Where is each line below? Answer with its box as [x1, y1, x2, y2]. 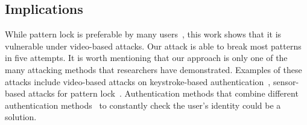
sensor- [273, 75, 299, 88]
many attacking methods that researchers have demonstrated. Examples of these [5, 63, 302, 75]
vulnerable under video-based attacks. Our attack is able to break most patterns [5, 39, 302, 52]
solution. [5, 111, 37, 123]
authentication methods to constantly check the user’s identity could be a [5, 98, 281, 111]
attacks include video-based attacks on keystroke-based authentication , [5, 75, 271, 88]
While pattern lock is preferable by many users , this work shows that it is [5, 28, 282, 40]
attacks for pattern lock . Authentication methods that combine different [28, 87, 299, 100]
